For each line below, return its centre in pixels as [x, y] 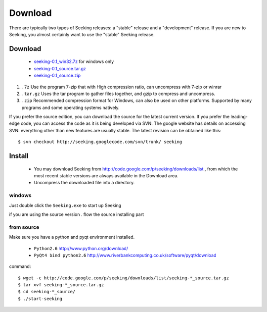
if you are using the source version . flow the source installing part [77, 214]
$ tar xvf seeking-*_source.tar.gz [61, 285]
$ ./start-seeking [40, 299]
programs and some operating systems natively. [70, 107]
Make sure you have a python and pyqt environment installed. [72, 237]
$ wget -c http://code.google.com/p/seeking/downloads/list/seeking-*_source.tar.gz [124, 278]
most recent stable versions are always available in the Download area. [106, 176]
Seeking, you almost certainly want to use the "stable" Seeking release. [82, 34]
